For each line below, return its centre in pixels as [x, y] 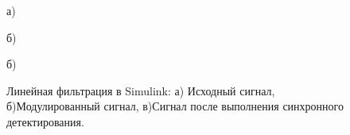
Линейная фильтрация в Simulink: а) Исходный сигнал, [141, 90]
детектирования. [45, 121]
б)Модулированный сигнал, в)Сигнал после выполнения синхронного [175, 106]
